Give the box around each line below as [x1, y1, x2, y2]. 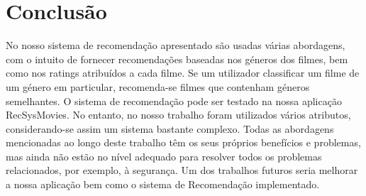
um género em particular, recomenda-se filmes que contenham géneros [6, 79, 310, 94]
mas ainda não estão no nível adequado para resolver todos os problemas [6, 148, 322, 163]
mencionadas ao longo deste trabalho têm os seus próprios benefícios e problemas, [6, 135, 361, 150]
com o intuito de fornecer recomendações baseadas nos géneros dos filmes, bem [6, 51, 348, 66]
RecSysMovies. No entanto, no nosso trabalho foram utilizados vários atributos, [6, 107, 351, 122]
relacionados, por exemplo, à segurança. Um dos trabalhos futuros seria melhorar [6, 163, 358, 178]
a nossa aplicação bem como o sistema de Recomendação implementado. [6, 177, 320, 192]
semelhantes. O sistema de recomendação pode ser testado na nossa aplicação [6, 93, 342, 108]
